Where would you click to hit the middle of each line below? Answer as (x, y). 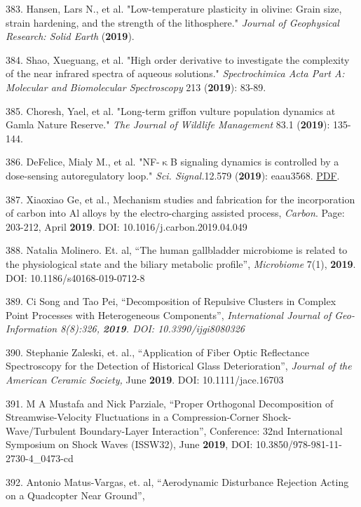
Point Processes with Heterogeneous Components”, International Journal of (169, 315)
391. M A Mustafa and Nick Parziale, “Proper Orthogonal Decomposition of (170, 403)
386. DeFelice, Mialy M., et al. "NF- (83, 162)
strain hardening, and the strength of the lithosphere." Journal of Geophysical (172, 22)
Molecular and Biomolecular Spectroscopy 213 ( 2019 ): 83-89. (136, 87)
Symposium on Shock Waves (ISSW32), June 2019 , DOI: (129, 444)
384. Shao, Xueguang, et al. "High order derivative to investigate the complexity (178, 59)
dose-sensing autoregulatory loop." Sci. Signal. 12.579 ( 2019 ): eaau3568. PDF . (173, 175)
